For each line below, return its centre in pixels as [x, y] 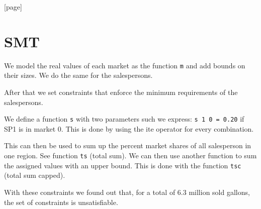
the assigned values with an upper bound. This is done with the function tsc [123, 165]
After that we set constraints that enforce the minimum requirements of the [121, 92]
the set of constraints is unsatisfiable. [61, 202]
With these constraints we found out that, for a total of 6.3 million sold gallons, [127, 192]
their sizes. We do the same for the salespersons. [78, 75]
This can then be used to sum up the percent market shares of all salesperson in [128, 145]
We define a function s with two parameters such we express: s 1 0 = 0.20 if [124, 119]
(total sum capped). [35, 175]
